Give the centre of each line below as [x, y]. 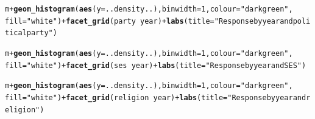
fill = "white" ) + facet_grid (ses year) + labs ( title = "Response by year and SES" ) [156, 65]
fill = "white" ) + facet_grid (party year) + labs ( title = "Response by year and [149, 21]
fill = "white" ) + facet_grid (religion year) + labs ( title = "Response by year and [156, 97]
